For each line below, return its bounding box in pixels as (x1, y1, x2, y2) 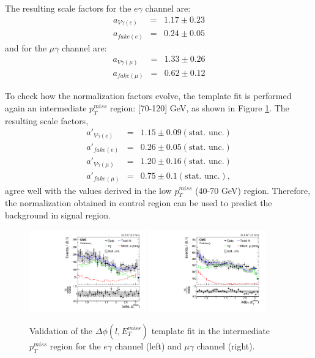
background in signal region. (5, 208, 111, 221)
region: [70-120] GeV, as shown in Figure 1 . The (109, 101, 289, 114)
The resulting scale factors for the (5, 2, 132, 14)
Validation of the (29, 324, 93, 337)
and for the (5, 41, 47, 54)
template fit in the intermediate (151, 324, 270, 337)
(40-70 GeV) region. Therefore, (195, 184, 311, 196)
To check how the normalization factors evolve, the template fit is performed (5, 89, 292, 102)
